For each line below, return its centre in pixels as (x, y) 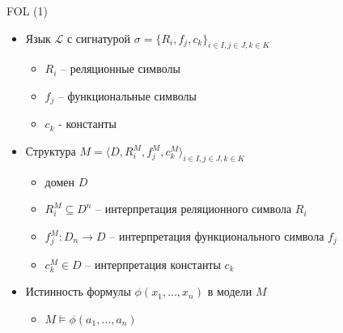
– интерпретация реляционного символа (194, 209)
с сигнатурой (99, 38)
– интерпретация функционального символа (217, 236)
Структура (51, 151)
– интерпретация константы (153, 264)
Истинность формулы (78, 291)
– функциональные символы (127, 95)
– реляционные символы (121, 68)
